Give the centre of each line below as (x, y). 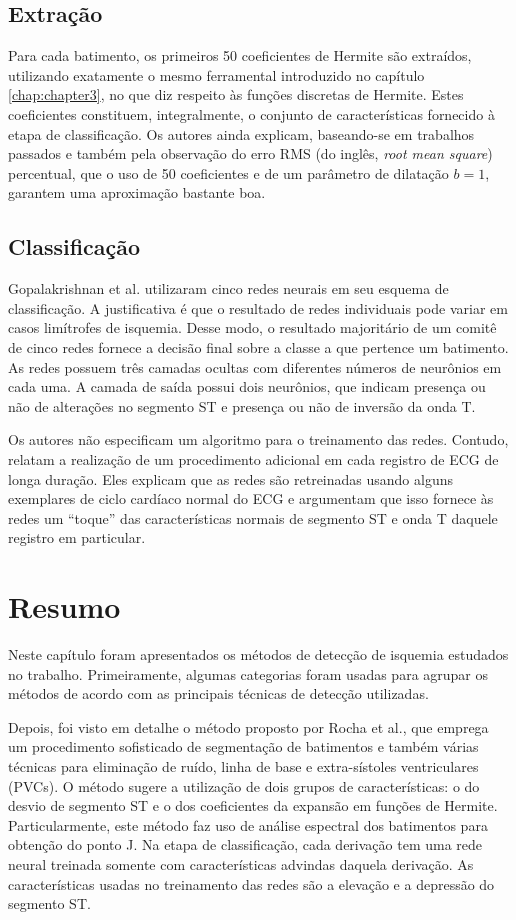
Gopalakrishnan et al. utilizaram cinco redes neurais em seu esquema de (228, 288)
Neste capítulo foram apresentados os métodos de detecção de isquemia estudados (258, 654)
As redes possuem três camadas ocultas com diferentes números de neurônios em (255, 366)
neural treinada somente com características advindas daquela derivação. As (241, 863)
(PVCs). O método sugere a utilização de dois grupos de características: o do (244, 785)
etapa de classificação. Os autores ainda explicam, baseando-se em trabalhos (241, 133)
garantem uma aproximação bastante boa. (137, 192)
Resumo (64, 606)
